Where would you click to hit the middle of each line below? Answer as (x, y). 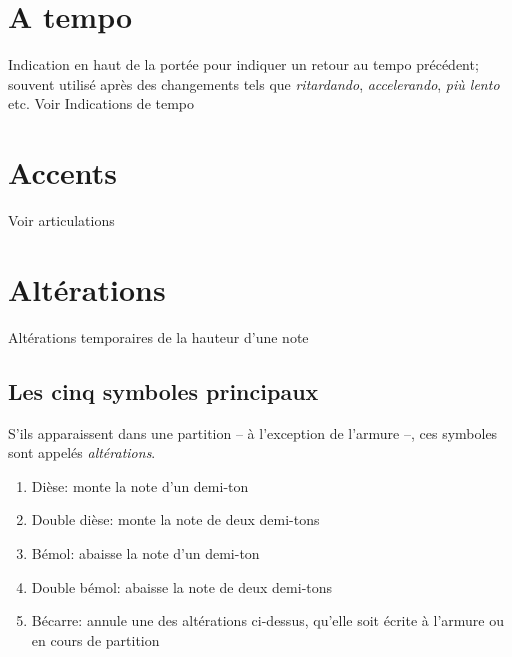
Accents (63, 172)
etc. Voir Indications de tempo (101, 103)
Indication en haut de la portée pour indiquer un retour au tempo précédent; (243, 64)
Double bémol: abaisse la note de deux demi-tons (182, 586)
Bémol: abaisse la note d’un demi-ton (145, 552)
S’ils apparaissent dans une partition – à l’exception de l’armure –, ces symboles (253, 432)
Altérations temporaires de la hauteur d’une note (158, 336)
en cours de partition (95, 639)
